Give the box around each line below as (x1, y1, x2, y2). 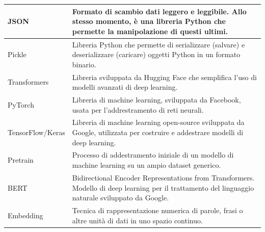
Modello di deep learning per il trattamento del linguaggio (72, 182, 254, 193)
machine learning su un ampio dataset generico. (72, 160, 221, 170)
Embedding (8, 210, 43, 220)
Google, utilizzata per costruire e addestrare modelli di (72, 127, 244, 138)
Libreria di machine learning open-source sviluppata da (72, 117, 245, 127)
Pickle (8, 49, 26, 60)
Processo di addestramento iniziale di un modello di (72, 149, 234, 160)
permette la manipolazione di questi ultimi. (72, 25, 228, 36)
